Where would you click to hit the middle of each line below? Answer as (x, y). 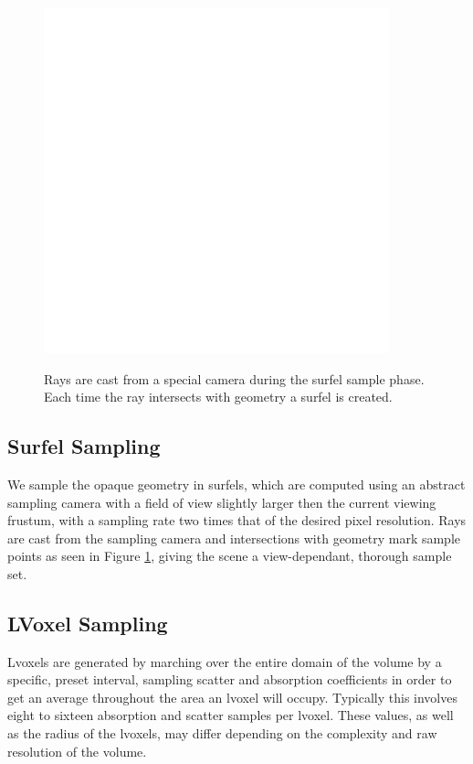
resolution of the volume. (77, 751)
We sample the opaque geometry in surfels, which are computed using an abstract (236, 484)
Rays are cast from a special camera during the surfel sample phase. (234, 378)
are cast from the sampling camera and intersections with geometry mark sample (234, 538)
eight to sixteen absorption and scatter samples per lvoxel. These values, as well (231, 715)
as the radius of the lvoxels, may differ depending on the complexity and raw (222, 733)
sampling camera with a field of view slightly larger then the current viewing (222, 502)
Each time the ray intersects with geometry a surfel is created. (218, 397)
